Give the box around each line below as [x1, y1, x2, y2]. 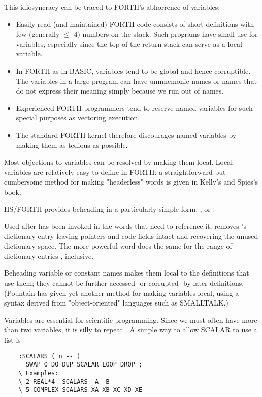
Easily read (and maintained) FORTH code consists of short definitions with [16, 18, 254, 29]
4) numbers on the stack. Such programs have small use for [74, 28, 258, 39]
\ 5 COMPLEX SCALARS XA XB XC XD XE [18, 386, 143, 394]
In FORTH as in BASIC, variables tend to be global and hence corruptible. [16, 65, 251, 76]
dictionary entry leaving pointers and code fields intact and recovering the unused [4, 230, 258, 241]
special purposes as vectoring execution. [16, 112, 140, 123]
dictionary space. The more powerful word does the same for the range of [4, 240, 232, 251]
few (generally [16, 28, 60, 39]
